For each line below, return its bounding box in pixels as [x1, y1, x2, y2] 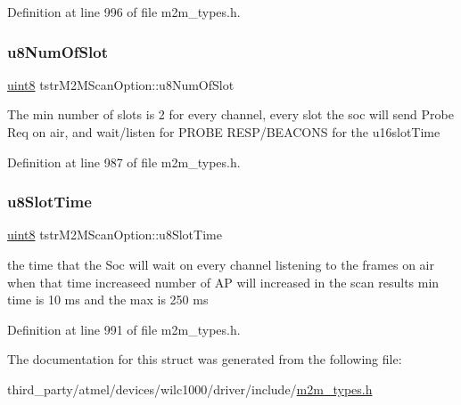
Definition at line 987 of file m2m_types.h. [7, 152, 241, 171]
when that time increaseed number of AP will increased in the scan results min [7, 272, 440, 291]
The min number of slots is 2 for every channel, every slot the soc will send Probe [7, 105, 454, 124]
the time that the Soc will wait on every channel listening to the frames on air [7, 255, 434, 273]
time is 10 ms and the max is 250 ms [7, 290, 209, 309]
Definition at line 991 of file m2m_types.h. [7, 320, 241, 338]
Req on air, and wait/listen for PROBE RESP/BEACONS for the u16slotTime [7, 123, 440, 141]
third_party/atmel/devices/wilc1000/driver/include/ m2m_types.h [7, 379, 373, 398]
